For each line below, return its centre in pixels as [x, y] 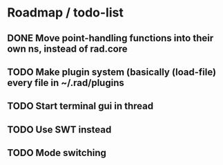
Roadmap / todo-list [66, 13]
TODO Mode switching [57, 153]
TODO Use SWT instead [59, 130]
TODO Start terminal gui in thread [80, 106]
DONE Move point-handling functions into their [110, 38]
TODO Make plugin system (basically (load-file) [111, 72]
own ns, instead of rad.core [67, 48]
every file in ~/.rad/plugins [66, 83]
